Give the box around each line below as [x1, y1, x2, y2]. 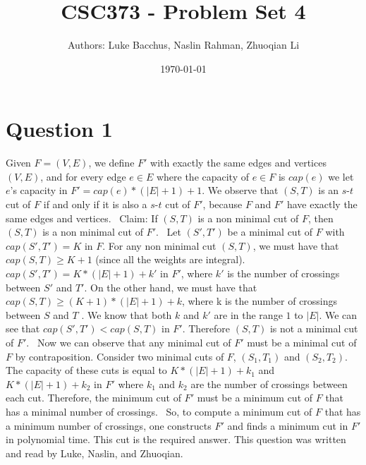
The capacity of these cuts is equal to [6, 363, 167, 378]
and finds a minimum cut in [227, 418, 348, 433]
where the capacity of [156, 169, 250, 183]
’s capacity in [10, 183, 68, 198]
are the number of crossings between [190, 376, 348, 391]
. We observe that [202, 183, 279, 198]
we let [328, 169, 354, 183]
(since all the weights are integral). [95, 252, 245, 267]
